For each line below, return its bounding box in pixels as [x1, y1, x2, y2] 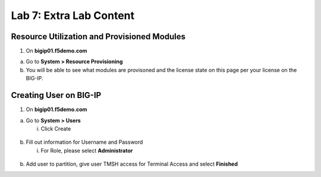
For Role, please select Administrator [40, 147, 133, 154]
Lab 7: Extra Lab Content [11, 9, 135, 22]
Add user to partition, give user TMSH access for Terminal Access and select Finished [26, 160, 238, 167]
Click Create [40, 125, 71, 132]
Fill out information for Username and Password [26, 138, 143, 146]
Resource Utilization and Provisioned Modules [11, 31, 186, 42]
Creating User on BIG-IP [11, 90, 102, 100]
